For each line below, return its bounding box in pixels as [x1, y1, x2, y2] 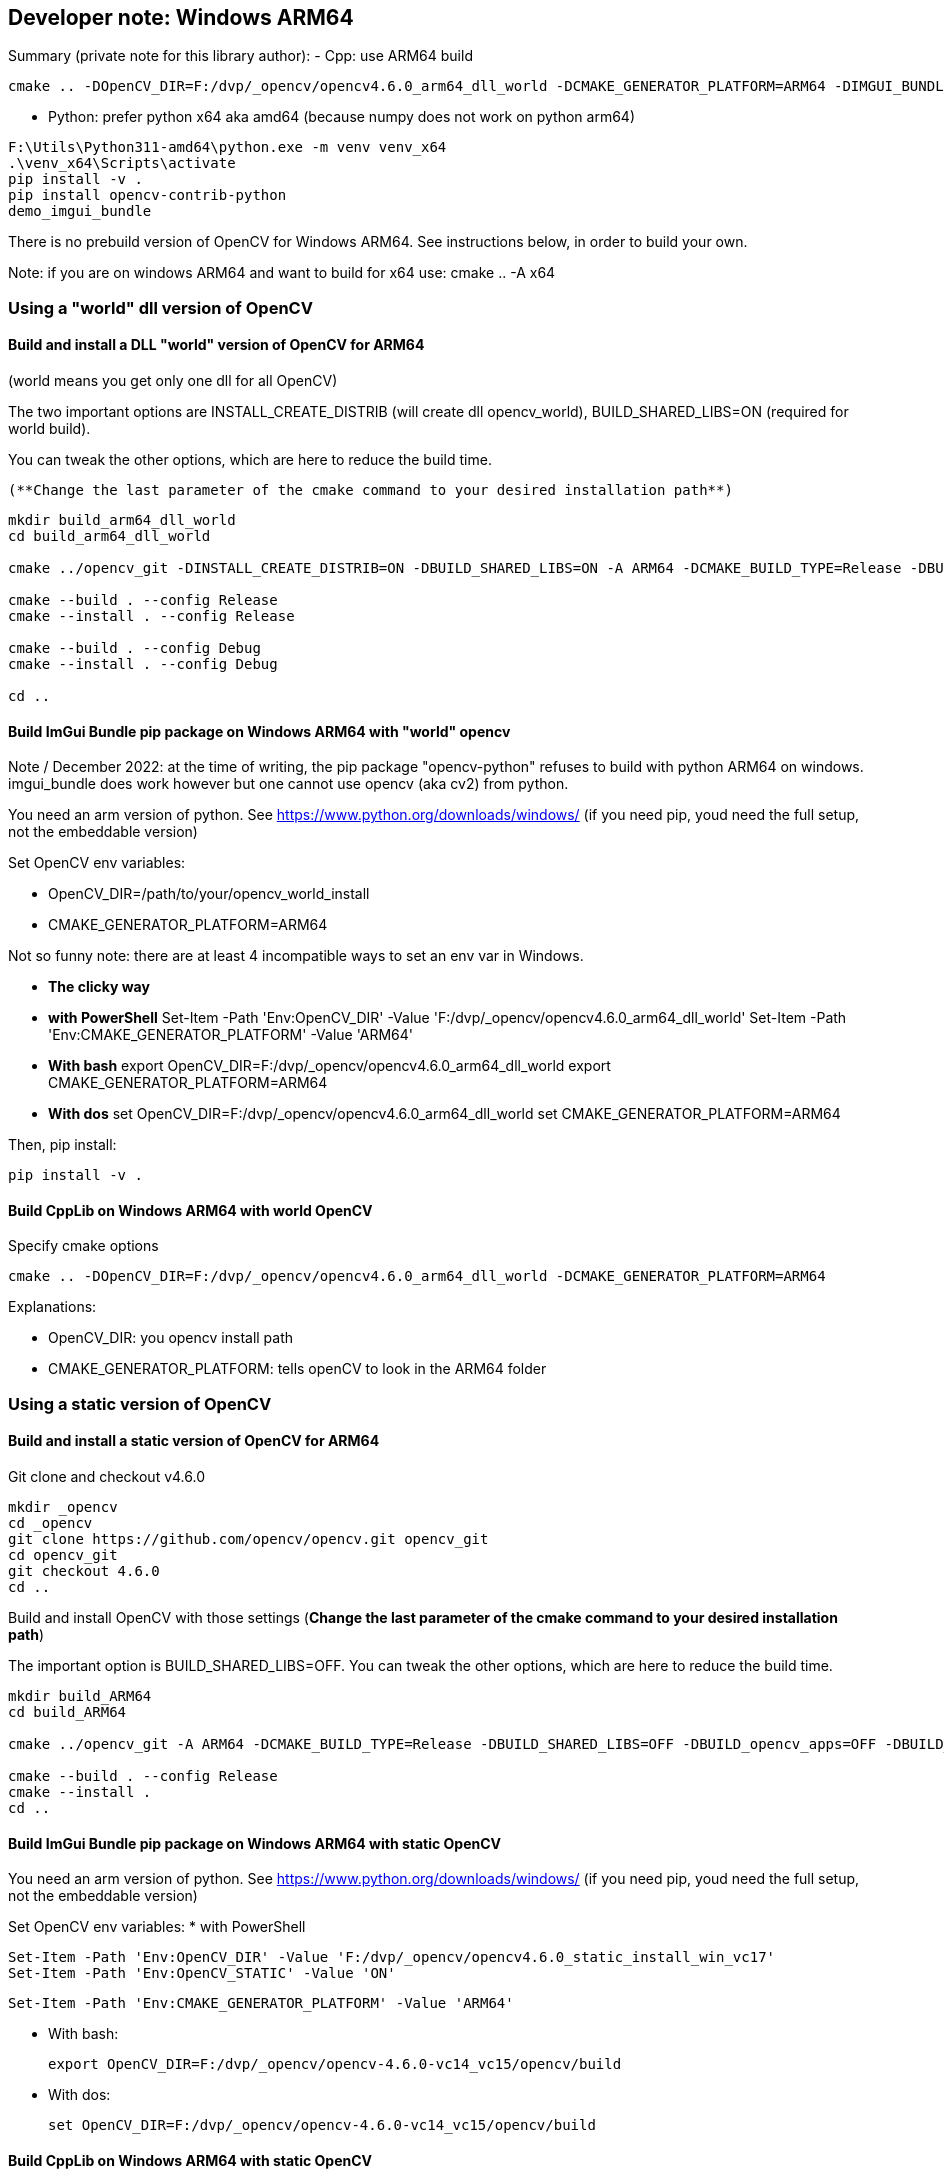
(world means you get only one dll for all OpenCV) [8, 372, 338, 390]
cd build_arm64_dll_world [8, 528, 211, 545]
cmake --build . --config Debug [8, 640, 261, 657]
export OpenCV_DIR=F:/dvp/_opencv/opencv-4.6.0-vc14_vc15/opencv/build [48, 2056, 622, 2073]
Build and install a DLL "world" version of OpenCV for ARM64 [8, 336, 425, 354]
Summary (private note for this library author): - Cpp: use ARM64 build [8, 47, 473, 65]
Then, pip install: [8, 1136, 117, 1154]
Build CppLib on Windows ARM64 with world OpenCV [8, 1201, 373, 1219]
